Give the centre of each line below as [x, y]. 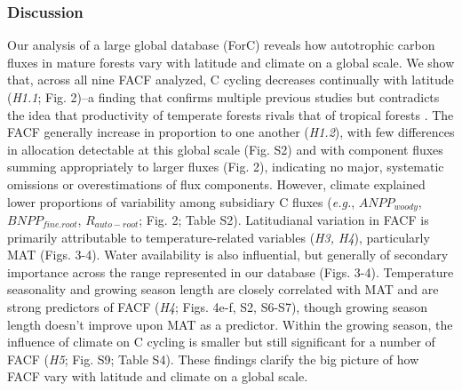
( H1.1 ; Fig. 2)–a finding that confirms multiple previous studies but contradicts [223, 97]
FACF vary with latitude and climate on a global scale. [158, 376]
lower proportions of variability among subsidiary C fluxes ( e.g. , [181, 201]
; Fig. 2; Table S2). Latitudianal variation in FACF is [284, 220]
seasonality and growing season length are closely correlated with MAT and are [223, 289]
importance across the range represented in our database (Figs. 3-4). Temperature [231, 271]
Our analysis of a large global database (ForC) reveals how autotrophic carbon [221, 45]
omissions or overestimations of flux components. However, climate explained [216, 184]
